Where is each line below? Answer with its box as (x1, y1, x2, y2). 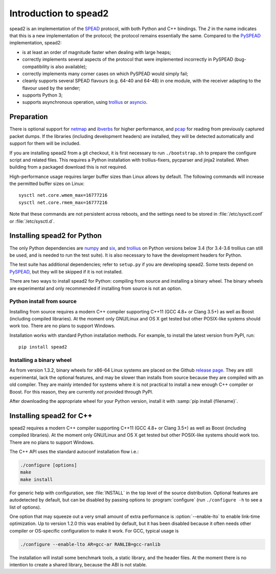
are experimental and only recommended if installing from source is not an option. (9, 285, 182, 291)
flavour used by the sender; (22, 85, 81, 91)
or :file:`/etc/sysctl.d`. (9, 218, 55, 224)
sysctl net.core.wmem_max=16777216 (18, 192, 108, 198)
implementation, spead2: (9, 40, 62, 46)
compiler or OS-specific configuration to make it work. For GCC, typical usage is (9, 527, 179, 534)
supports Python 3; (22, 92, 63, 98)
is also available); (50, 63, 87, 70)
